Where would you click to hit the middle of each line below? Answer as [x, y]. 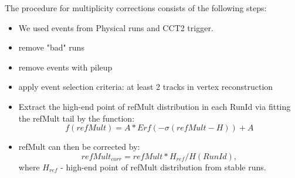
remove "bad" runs [51, 47]
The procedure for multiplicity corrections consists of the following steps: [136, 8]
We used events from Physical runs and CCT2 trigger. [116, 27]
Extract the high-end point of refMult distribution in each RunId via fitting [155, 106]
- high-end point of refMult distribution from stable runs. [163, 167]
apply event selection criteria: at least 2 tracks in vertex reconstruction [146, 87]
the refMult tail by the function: [77, 118]
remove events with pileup [65, 67]
